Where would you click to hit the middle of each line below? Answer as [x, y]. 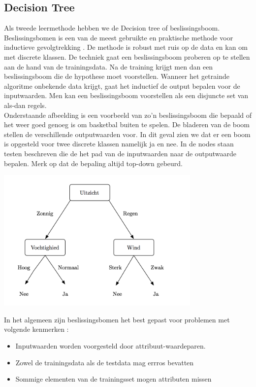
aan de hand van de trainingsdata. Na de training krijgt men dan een [109, 66]
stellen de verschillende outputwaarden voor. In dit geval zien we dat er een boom [127, 134]
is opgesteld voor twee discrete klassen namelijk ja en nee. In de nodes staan [119, 144]
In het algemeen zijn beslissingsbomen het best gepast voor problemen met [117, 319]
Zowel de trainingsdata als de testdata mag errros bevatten [105, 362]
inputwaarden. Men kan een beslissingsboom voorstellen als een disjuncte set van [126, 95]
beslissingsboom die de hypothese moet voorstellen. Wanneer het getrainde [117, 76]
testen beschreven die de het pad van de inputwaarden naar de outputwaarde [120, 153]
